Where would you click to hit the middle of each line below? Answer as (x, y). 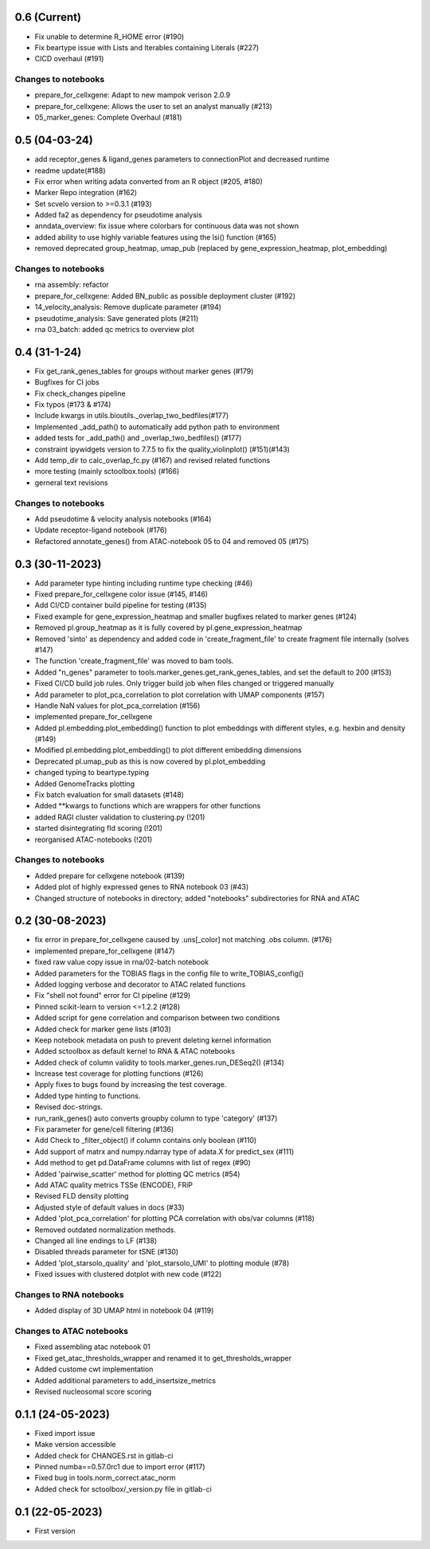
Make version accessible (75, 1445)
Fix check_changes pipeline (80, 393)
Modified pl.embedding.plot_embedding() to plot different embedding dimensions (168, 750)
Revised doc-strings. (69, 1107)
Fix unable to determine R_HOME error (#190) (109, 37)
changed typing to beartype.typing (92, 773)
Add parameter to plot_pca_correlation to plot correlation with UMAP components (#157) (180, 694)
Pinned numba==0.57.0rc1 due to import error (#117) (120, 1467)
